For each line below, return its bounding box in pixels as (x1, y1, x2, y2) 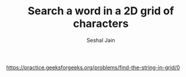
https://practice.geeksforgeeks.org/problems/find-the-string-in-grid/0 (6, 64, 180, 71)
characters (73, 17, 129, 30)
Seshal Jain (86, 36, 115, 44)
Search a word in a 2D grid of (28, 4, 174, 18)
